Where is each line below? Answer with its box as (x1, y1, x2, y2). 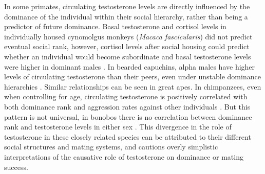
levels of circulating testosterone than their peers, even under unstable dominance (4, 71, 261, 82)
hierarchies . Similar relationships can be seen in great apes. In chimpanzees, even (4, 81, 261, 92)
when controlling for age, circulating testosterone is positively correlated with (4, 91, 248, 102)
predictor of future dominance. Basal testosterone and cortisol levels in (4, 21, 226, 32)
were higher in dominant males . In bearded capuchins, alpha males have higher (4, 61, 255, 72)
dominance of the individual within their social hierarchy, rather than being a (4, 11, 248, 21)
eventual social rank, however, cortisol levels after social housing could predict (4, 41, 250, 52)
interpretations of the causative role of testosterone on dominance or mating (4, 151, 243, 162)
